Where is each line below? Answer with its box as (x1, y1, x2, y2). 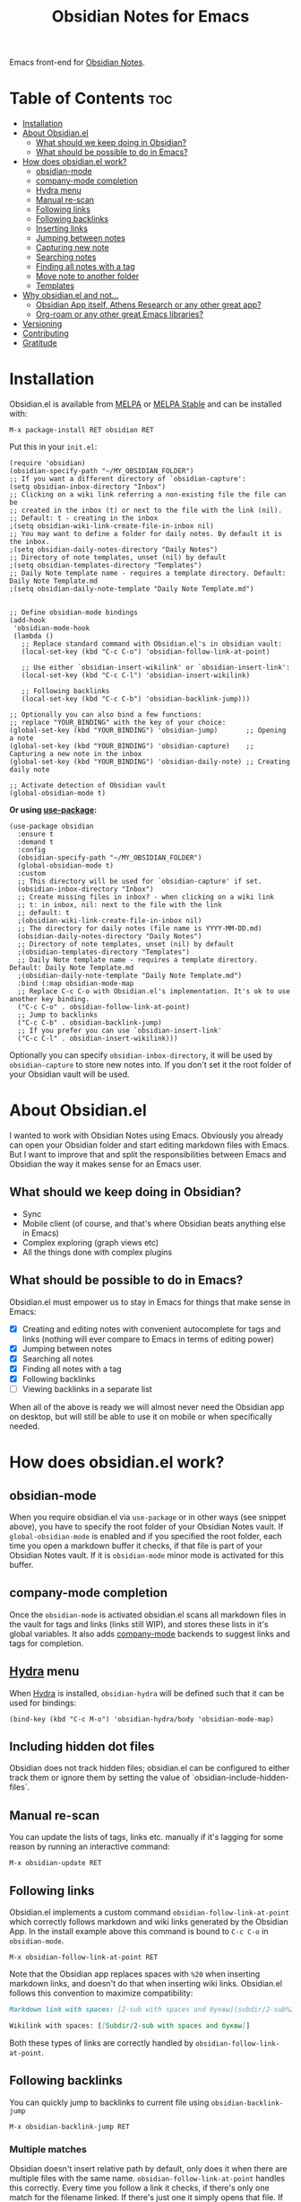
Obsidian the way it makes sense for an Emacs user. (9, 1158, 202, 1169)
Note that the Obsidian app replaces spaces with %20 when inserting (9, 1969, 261, 1979)
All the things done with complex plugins (21, 1246, 173, 1257)
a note (9, 734, 34, 743)
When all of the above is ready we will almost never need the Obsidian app (9, 1402, 285, 1412)
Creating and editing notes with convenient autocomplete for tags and (21, 1323, 281, 1334)
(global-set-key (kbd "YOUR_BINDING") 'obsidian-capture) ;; (9, 742, 254, 751)
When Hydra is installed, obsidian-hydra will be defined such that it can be (9, 1687, 285, 1698)
